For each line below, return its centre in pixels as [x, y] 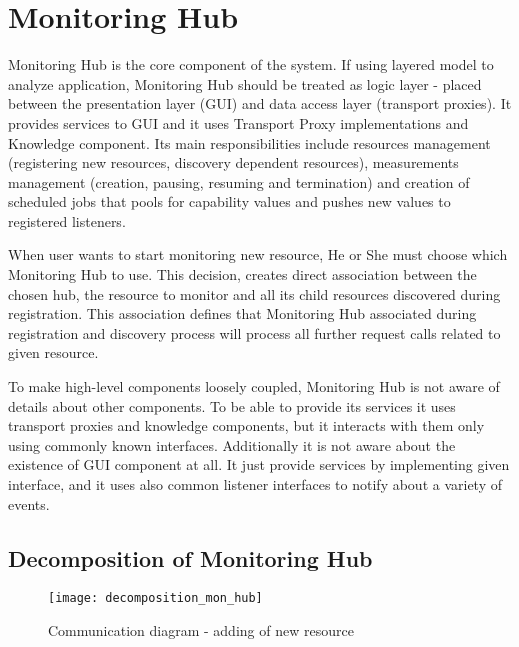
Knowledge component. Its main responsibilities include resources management [249, 142]
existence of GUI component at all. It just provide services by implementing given [259, 464]
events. [29, 503]
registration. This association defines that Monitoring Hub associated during [242, 313]
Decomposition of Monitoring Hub [190, 557]
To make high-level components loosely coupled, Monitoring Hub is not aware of [254, 386]
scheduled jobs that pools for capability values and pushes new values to [229, 201]
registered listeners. [67, 220]
